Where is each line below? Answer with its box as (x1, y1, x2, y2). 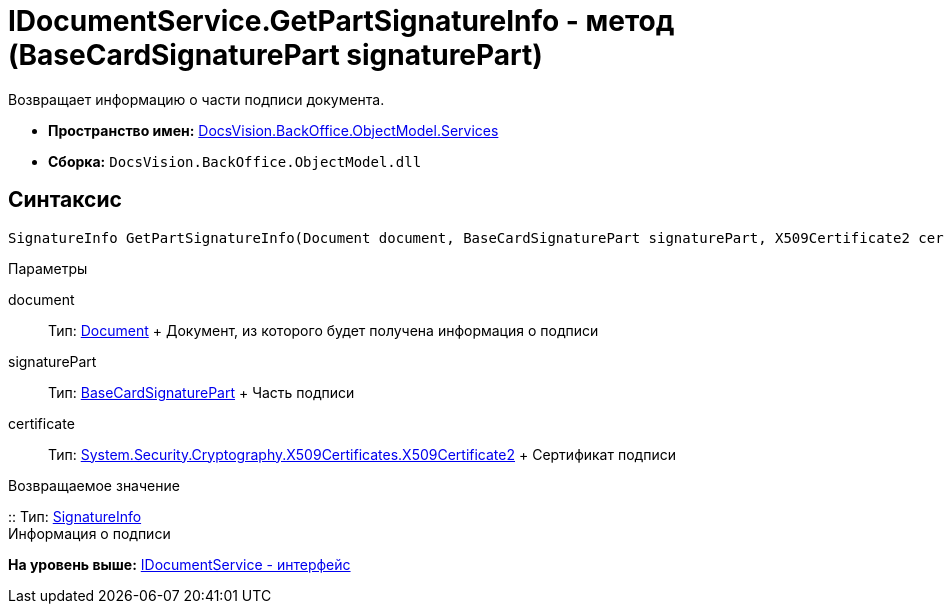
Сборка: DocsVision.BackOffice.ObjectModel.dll (48, 152, 422, 170)
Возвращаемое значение (8, 476, 180, 494)
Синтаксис (8, 187, 122, 213)
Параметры (8, 259, 88, 277)
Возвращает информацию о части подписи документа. (8, 90, 385, 108)
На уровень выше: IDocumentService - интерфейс (8, 555, 351, 573)
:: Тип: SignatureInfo (8, 507, 142, 525)
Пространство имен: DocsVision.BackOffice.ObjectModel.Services (48, 121, 499, 139)
